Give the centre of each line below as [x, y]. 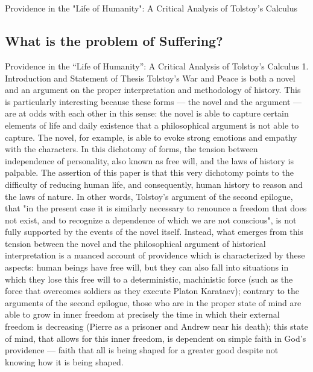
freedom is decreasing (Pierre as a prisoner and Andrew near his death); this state [156, 326]
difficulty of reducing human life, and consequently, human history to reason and [154, 184]
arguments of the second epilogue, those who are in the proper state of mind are [153, 302]
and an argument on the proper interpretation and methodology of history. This [153, 90]
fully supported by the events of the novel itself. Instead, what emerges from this [154, 232]
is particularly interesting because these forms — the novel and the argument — [153, 101]
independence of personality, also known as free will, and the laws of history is [149, 160]
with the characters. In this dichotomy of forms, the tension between [131, 149]
